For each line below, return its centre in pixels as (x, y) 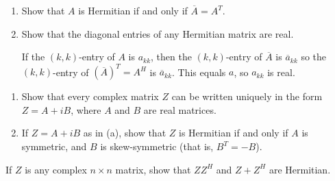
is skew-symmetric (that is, (157, 146)
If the (33, 57)
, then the (171, 57)
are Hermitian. (300, 169)
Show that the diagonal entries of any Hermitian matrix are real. (158, 33)
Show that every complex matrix (90, 96)
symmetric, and (54, 146)
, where (86, 109)
